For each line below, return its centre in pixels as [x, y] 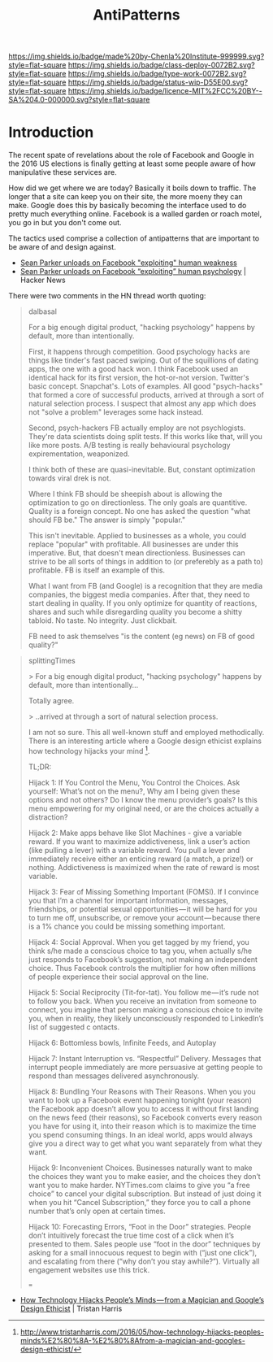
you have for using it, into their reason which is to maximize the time [142, 1126]
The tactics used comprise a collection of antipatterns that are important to [134, 238]
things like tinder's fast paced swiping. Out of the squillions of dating [143, 360]
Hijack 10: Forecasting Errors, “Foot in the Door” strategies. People [140, 1226]
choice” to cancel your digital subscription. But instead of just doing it [145, 1194]
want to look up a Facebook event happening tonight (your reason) [140, 1100]
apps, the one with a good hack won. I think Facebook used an [133, 369]
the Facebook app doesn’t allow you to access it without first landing [143, 1108]
